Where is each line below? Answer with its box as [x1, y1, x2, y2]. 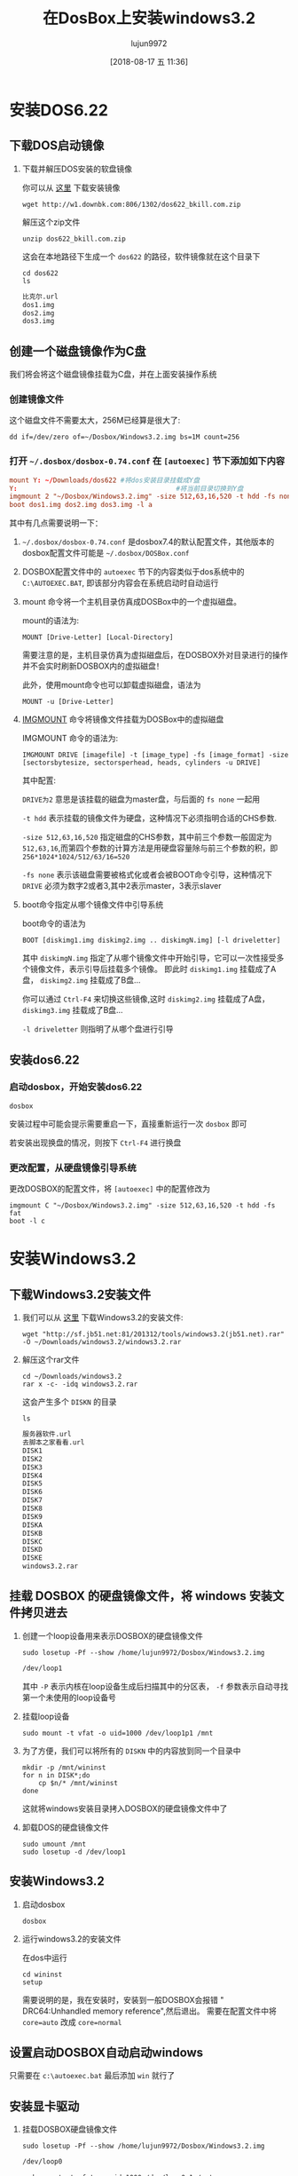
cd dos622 [21, 268, 59, 278]
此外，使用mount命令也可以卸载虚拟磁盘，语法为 [21, 680, 201, 691]
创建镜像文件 [9, 392, 65, 405]
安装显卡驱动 [9, 2099, 80, 2114]
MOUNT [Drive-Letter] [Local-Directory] [21, 633, 174, 642]
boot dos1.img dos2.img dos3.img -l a [9, 501, 153, 510]
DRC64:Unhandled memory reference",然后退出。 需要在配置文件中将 [21, 2006, 277, 2016]
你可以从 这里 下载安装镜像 [21, 182, 121, 193]
